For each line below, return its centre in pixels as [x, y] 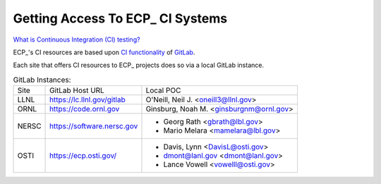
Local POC [163, 90]
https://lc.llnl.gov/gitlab [88, 100]
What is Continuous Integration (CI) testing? [77, 39]
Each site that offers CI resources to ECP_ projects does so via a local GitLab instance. [139, 65]
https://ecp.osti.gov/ [83, 156]
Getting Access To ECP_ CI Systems [120, 18]
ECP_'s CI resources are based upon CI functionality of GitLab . [104, 52]
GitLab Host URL [77, 90]
